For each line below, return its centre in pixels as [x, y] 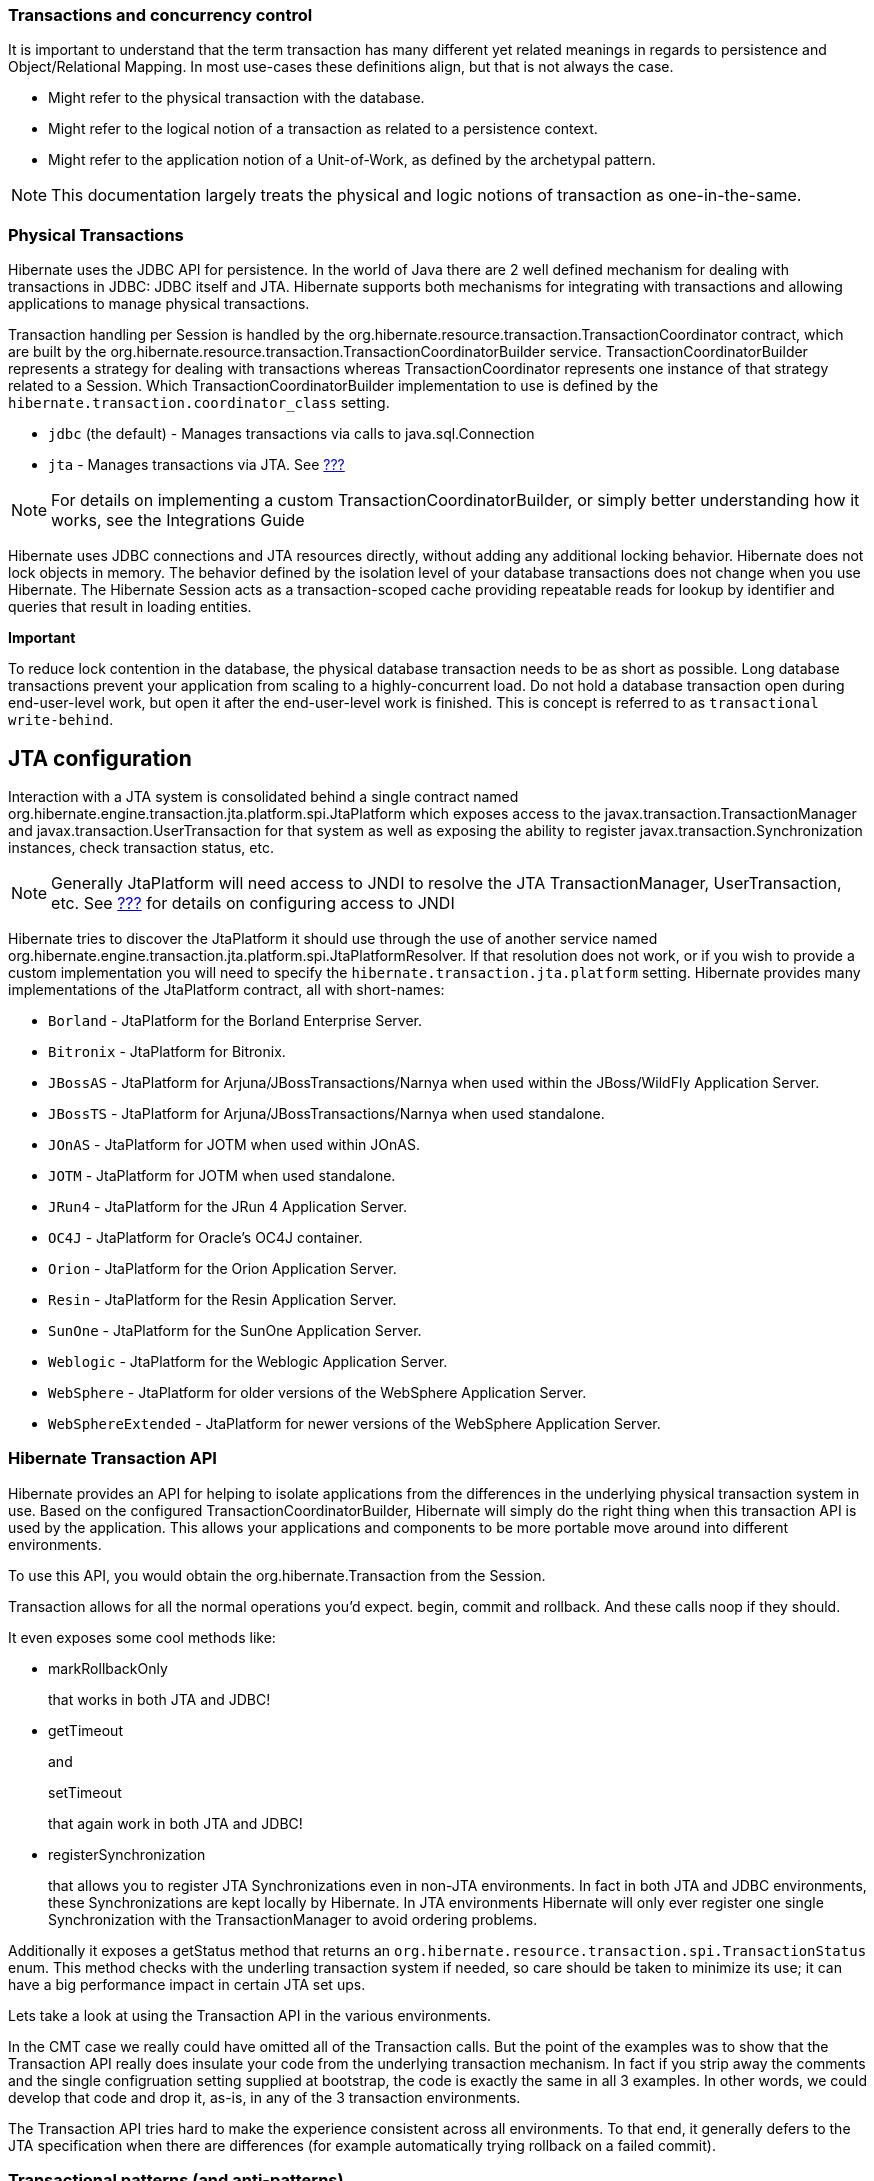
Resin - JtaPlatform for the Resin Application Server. [222, 1299]
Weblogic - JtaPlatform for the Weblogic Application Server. [248, 1361]
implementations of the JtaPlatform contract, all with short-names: [226, 989]
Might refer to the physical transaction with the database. [236, 98]
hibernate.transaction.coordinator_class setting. [199, 403]
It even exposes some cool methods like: [142, 1637]
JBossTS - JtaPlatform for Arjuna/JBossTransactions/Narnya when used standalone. [326, 1113]
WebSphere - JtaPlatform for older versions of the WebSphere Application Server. [317, 1392]
